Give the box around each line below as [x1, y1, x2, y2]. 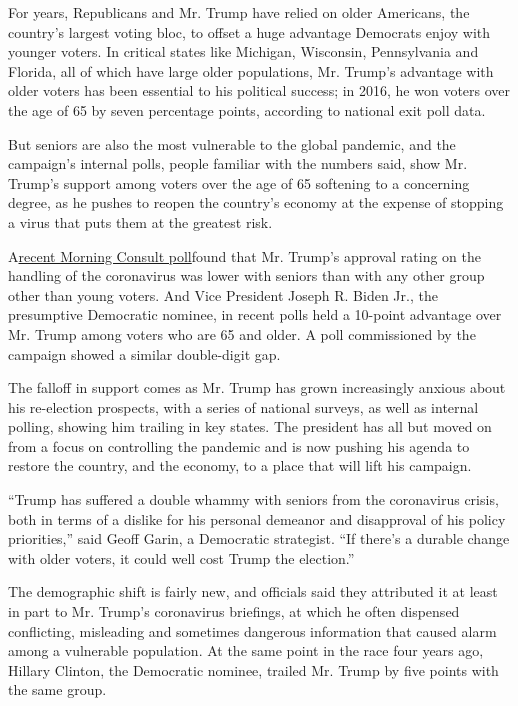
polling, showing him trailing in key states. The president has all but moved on [8, 416, 492, 437]
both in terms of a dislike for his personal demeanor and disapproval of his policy [8, 508, 506, 529]
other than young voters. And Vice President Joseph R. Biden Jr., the [8, 284, 438, 305]
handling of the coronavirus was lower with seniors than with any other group [8, 265, 485, 286]
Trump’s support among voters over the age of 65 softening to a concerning [8, 172, 470, 193]
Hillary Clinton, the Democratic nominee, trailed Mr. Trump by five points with [8, 659, 499, 680]
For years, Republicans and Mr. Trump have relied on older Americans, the [8, 2, 470, 22]
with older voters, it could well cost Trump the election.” [8, 547, 355, 568]
